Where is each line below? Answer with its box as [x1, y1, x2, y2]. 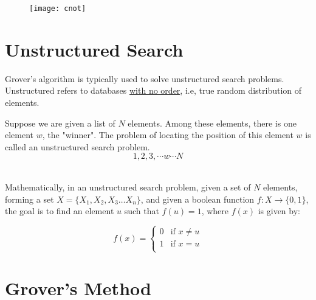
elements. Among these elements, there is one [128, 116, 297, 129]
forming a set [5, 192, 54, 205]
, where [201, 204, 228, 217]
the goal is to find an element [5, 204, 114, 217]
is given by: [258, 204, 300, 217]
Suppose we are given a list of [5, 116, 115, 129]
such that [124, 204, 159, 217]
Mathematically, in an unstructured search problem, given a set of [5, 180, 251, 193]
